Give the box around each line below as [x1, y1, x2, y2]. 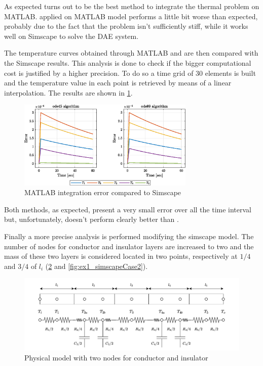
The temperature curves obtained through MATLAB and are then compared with [4, 48, 258, 58]
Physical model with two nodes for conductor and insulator [24, 352, 208, 362]
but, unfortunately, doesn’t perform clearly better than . [4, 214, 179, 224]
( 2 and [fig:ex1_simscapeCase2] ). [45, 260, 148, 271]
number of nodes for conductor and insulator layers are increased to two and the [4, 241, 254, 251]
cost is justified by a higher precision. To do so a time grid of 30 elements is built [4, 67, 256, 78]
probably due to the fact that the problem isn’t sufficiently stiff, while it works [4, 21, 248, 31]
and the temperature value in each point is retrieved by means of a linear [4, 77, 232, 88]
